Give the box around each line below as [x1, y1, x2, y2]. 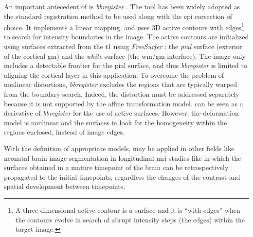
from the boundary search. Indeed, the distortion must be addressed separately [4, 89, 239, 99]
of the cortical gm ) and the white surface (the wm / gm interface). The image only [4, 51, 246, 61]
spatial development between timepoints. [4, 181, 126, 191]
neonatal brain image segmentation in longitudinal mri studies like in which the [4, 152, 241, 163]
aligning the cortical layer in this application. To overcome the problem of [4, 69, 224, 80]
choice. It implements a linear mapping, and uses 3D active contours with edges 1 [4, 21, 244, 32]
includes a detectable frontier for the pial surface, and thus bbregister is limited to [4, 60, 247, 70]
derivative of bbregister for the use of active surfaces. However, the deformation [4, 108, 239, 118]
